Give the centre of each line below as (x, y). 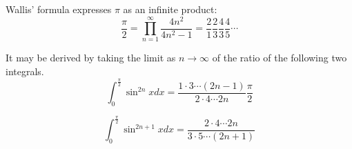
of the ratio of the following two (280, 58)
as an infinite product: (170, 9)
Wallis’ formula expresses (59, 9)
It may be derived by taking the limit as (91, 58)
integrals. (25, 71)
